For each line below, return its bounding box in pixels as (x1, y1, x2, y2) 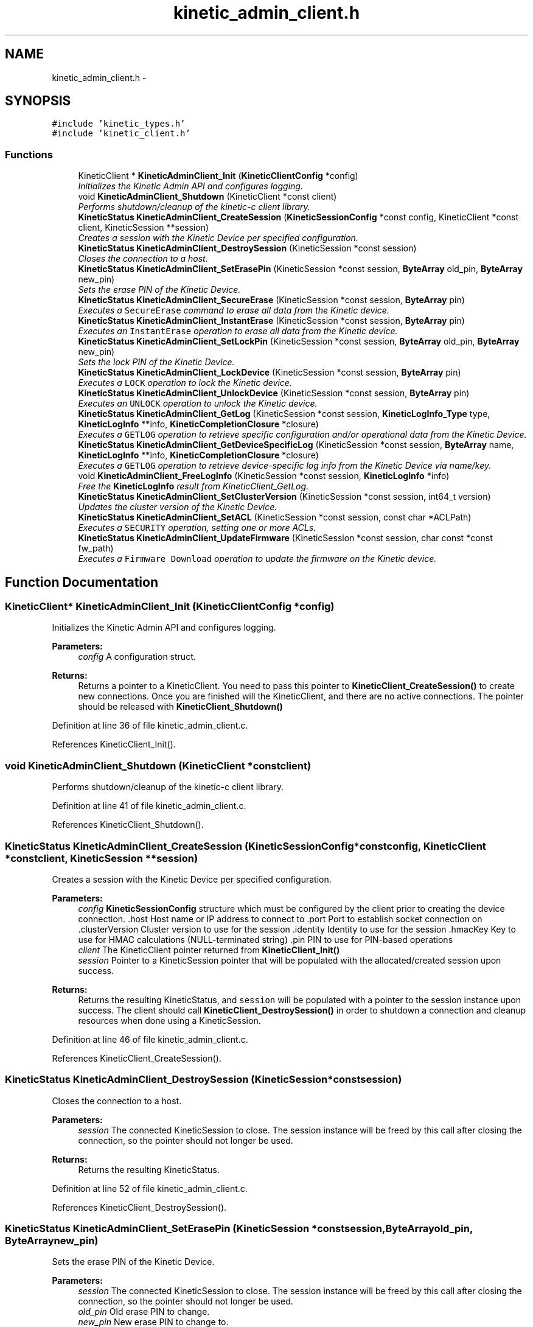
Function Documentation (5, 574, 158, 590)
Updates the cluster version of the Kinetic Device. (78, 502, 277, 513)
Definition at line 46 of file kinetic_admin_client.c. (52, 1034, 248, 1045)
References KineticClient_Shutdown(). (52, 819, 204, 830)
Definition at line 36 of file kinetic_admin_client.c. (52, 720, 248, 731)
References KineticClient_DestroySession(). (52, 1202, 227, 1213)
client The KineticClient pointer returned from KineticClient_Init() (78, 944, 340, 955)
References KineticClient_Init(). (52, 739, 176, 750)
